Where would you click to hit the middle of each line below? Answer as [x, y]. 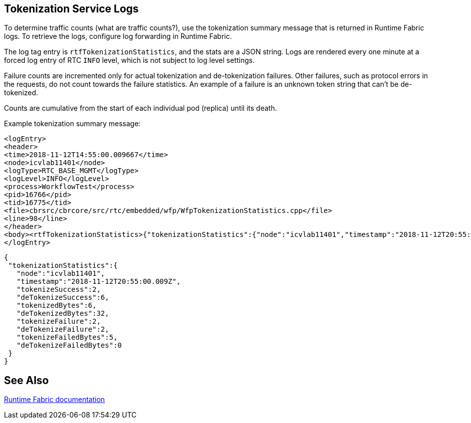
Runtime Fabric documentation [55, 400]
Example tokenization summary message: [72, 124]
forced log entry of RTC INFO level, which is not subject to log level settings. [129, 60]
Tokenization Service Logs [71, 9]
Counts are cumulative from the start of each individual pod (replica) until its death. [140, 108]
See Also [26, 380]
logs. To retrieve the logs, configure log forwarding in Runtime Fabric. [118, 36]
